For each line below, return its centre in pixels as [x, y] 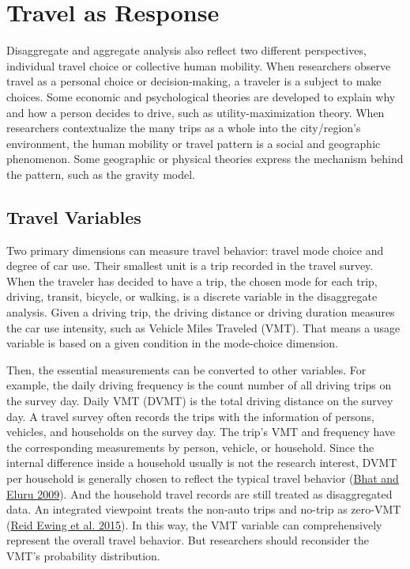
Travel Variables [74, 216]
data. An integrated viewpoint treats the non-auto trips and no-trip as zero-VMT [204, 509]
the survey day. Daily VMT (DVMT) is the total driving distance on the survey [200, 401]
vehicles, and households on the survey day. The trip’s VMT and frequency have [201, 432]
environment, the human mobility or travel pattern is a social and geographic [194, 143]
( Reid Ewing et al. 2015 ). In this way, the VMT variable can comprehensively [194, 524]
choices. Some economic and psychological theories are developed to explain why [201, 96]
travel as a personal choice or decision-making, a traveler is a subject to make [194, 81]
